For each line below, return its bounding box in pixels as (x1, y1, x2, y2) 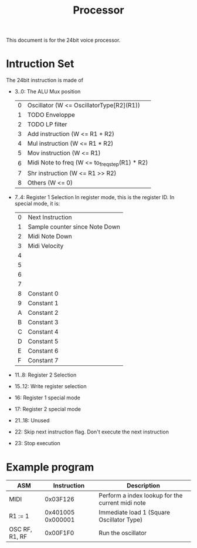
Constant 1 (28, 299, 59, 307)
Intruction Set (6, 57, 74, 70)
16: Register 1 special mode (14, 394, 81, 401)
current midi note (98, 499, 147, 507)
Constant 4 (28, 328, 59, 336)
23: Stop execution (14, 440, 60, 447)
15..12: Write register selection (14, 383, 87, 390)
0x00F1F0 (45, 529, 74, 537)
